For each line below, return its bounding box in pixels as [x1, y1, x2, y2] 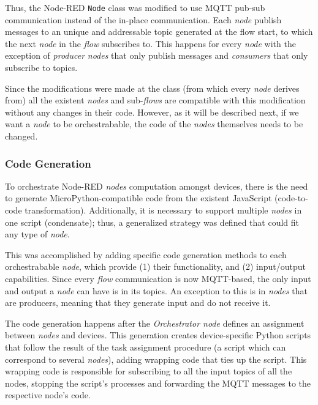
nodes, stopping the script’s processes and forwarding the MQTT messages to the [5, 376, 311, 389]
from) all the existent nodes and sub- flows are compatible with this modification [5, 94, 306, 106]
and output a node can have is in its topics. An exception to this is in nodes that [5, 284, 308, 297]
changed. [5, 130, 38, 142]
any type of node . [5, 228, 70, 240]
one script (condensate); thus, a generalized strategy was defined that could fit [5, 215, 299, 228]
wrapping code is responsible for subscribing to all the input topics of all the [5, 365, 292, 377]
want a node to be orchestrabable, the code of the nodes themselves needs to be [5, 117, 303, 130]
